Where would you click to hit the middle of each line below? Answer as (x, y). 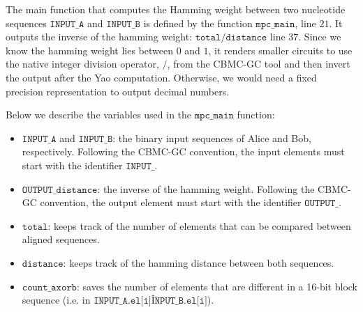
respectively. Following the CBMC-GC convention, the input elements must (183, 151)
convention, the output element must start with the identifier (171, 202)
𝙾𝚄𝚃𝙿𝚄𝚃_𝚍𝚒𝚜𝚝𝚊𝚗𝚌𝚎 (60, 190)
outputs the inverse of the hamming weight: (99, 37)
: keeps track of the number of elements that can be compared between (199, 225)
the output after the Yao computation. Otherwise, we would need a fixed (161, 77)
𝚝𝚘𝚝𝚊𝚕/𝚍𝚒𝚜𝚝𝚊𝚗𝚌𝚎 (231, 38)
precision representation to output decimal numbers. (118, 91)
